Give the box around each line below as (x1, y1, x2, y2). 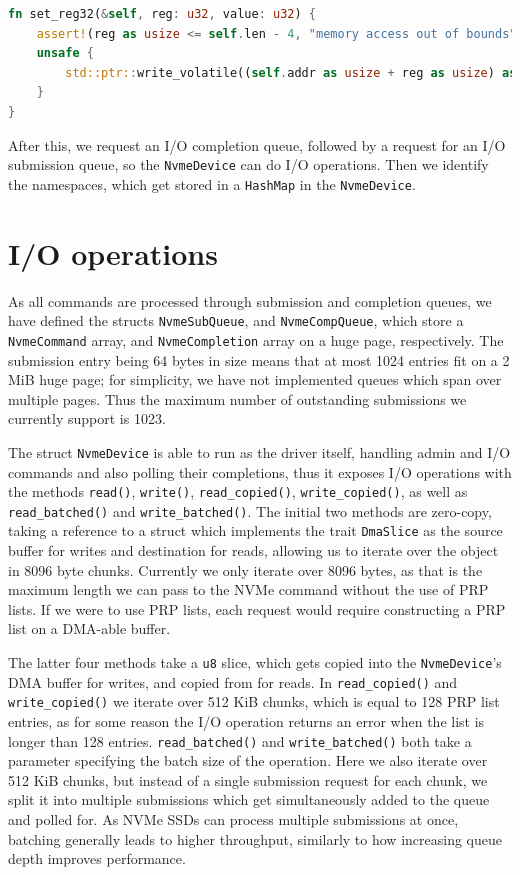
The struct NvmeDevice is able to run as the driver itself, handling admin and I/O (8, 441, 511, 462)
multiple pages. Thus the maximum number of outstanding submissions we (8, 388, 467, 409)
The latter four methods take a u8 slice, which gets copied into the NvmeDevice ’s (8, 652, 502, 673)
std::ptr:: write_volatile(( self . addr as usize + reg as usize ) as (65, 65, 517, 80)
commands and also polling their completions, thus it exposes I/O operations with (8, 461, 512, 482)
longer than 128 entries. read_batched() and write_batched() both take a (8, 730, 472, 751)
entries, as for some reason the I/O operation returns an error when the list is (8, 711, 485, 732)
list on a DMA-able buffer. (8, 618, 171, 639)
